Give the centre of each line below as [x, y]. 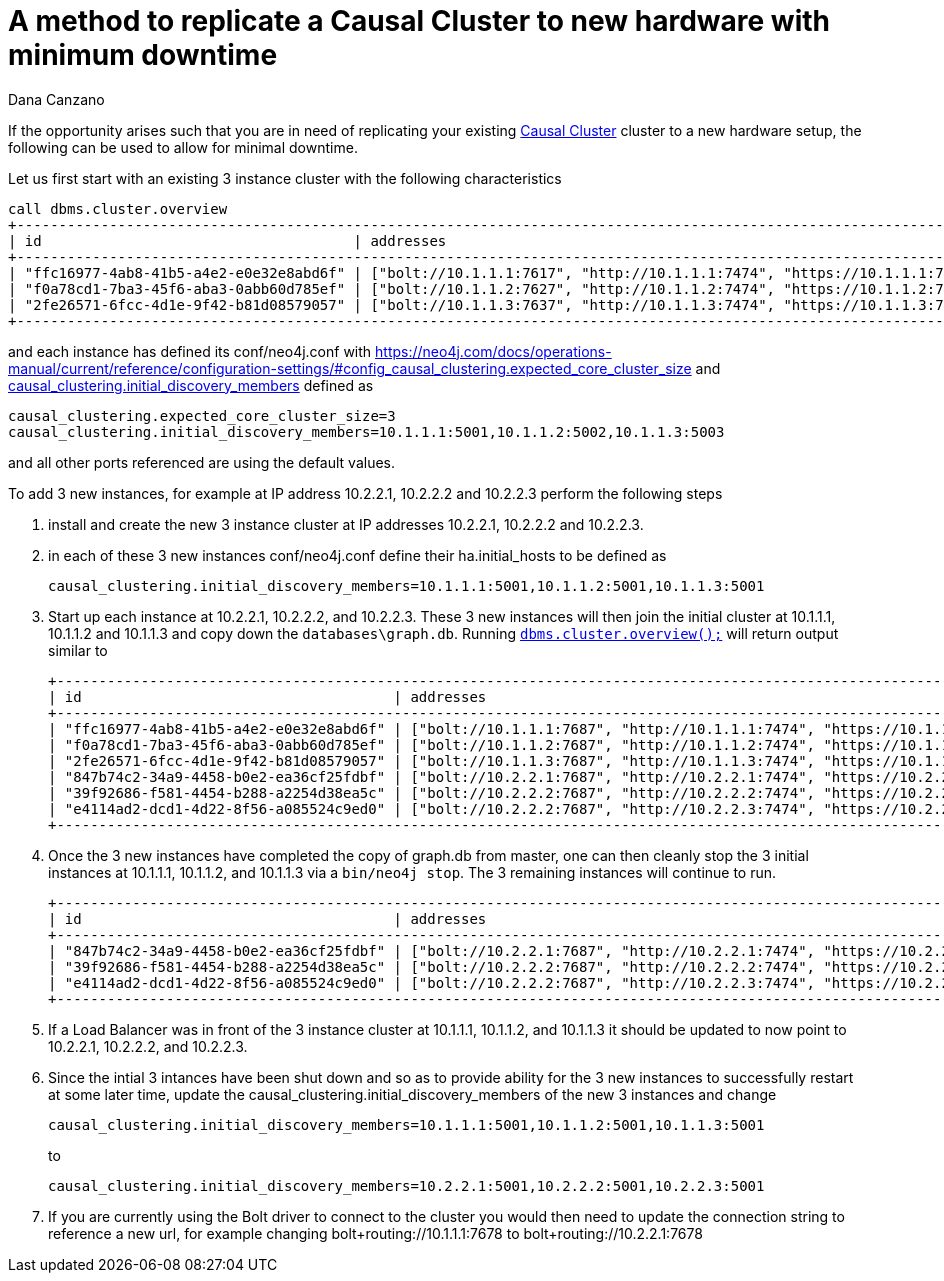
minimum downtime [143, 55]
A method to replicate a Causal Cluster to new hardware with [419, 21]
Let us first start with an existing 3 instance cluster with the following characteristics [285, 178]
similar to [78, 650]
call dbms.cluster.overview [118, 208]
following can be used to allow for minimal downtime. [183, 147]
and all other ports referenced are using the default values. [202, 462]
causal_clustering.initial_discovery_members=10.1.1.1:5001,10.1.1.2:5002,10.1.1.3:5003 [366, 431]
